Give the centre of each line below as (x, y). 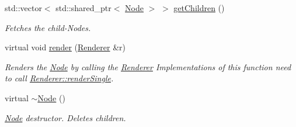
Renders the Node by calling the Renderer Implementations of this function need (148, 66)
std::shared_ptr (83, 8)
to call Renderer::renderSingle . (59, 78)
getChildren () (199, 8)
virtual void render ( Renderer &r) (65, 47)
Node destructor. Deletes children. (65, 117)
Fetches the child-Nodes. (48, 27)
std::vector (23, 8)
